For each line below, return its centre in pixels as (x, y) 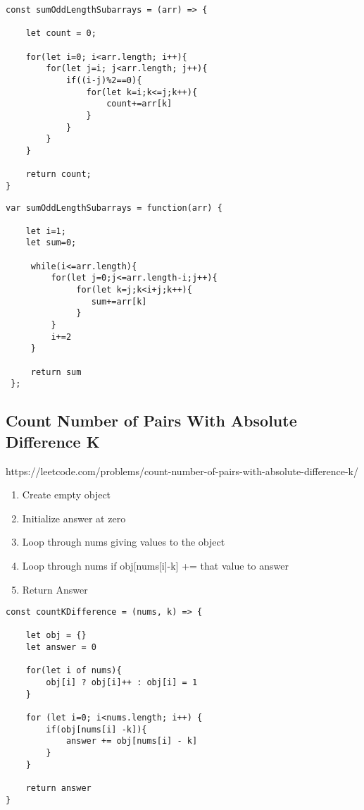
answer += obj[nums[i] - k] (132, 741)
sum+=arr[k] (119, 301)
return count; (58, 174)
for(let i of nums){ (74, 671)
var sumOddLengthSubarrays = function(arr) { (114, 208)
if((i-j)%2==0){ (104, 80)
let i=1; (46, 231)
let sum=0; (51, 243)
